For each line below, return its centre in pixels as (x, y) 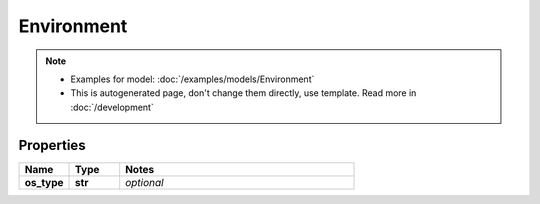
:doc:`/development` (112, 107)
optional (144, 182)
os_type (44, 182)
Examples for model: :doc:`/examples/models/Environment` (192, 79)
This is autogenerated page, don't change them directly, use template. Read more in (243, 93)
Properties (52, 145)
